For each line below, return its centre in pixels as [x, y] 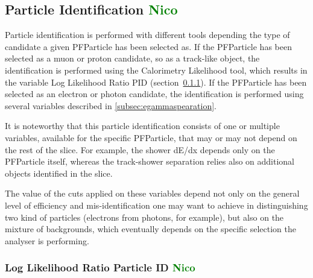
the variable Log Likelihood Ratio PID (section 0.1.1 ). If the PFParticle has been [156, 82]
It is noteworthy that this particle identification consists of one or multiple [142, 126]
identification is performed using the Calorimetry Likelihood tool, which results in [156, 70]
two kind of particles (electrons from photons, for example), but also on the [144, 217]
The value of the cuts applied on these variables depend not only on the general [152, 193]
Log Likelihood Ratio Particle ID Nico [100, 267]
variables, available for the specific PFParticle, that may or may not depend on [151, 137]
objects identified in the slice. [59, 173]
